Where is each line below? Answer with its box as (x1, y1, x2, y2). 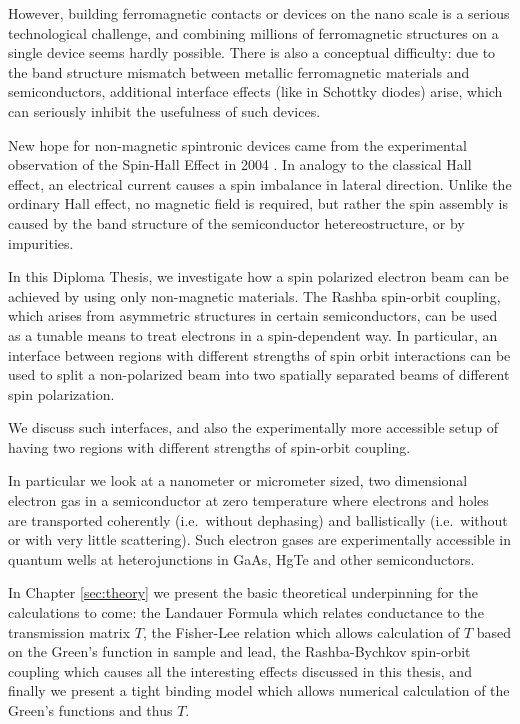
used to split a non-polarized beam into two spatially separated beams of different (8, 364, 510, 385)
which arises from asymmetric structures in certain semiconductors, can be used (8, 305, 498, 326)
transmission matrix (8, 621, 131, 642)
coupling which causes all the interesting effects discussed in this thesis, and (8, 660, 472, 681)
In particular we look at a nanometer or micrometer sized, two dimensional (8, 470, 468, 491)
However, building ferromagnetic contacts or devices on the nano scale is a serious (8, 3, 510, 23)
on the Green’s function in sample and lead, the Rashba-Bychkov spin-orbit (8, 641, 471, 662)
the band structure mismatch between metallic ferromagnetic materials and (8, 61, 470, 82)
